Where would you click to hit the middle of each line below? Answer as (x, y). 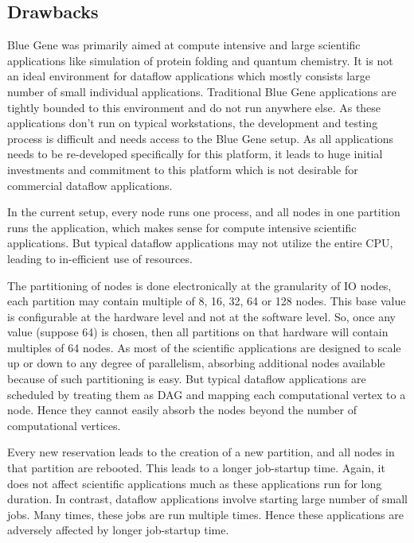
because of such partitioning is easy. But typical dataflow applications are (187, 379)
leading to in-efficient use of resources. (100, 258)
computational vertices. (64, 425)
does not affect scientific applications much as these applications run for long (195, 483)
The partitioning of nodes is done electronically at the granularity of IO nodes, (199, 285)
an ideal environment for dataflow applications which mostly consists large (189, 76)
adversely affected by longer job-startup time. (118, 530)
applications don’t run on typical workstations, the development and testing (193, 123)
